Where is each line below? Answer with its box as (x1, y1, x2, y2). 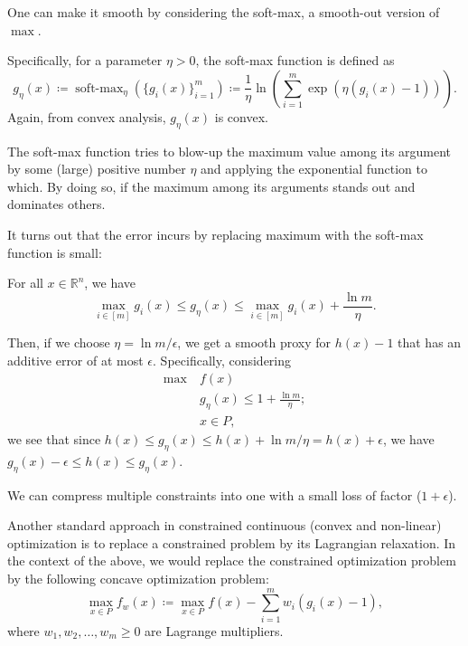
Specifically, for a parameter (7, 51, 163, 70)
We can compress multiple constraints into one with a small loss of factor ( (7, 485, 422, 504)
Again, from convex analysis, (7, 107, 166, 126)
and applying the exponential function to (201, 159, 427, 178)
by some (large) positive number (7, 159, 186, 178)
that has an (398, 333, 462, 352)
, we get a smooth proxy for (177, 333, 332, 352)
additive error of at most (7, 351, 144, 370)
